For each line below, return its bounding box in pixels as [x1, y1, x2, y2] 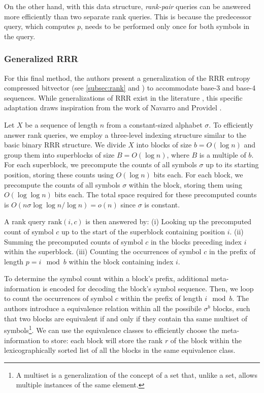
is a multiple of [199, 149, 246, 160]
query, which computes [4, 21, 75, 32]
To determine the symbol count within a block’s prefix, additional [4, 273, 209, 284]
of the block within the [170, 335, 242, 345]
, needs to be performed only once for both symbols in [81, 21, 250, 32]
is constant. [144, 199, 180, 209]
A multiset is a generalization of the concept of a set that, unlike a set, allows [16, 369, 257, 380]
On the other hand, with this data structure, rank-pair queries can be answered [4, 1, 251, 11]
